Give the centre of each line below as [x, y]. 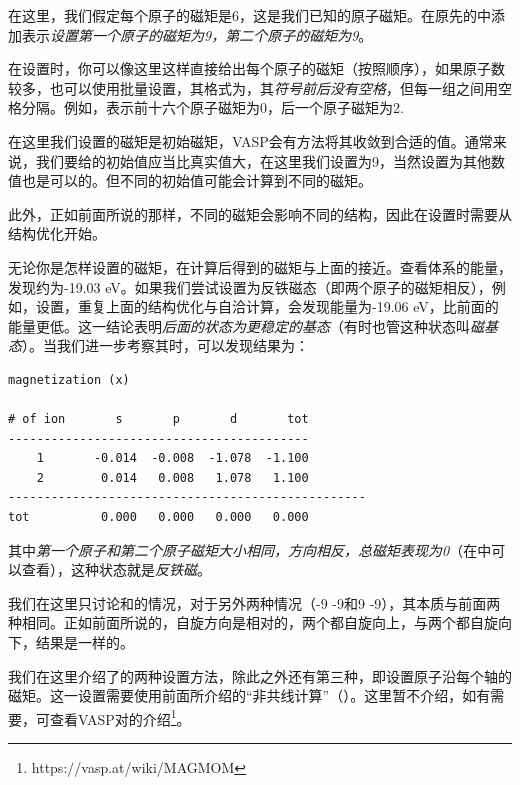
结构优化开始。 [57, 233]
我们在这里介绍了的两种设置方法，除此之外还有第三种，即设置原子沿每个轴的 [260, 675]
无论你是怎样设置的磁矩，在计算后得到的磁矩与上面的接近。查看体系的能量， [260, 266]
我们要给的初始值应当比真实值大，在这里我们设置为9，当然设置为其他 [263, 160]
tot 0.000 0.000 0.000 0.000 [158, 517]
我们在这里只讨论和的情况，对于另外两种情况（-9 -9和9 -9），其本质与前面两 [254, 602]
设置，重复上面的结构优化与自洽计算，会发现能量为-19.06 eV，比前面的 [267, 306]
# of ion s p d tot [158, 419]
